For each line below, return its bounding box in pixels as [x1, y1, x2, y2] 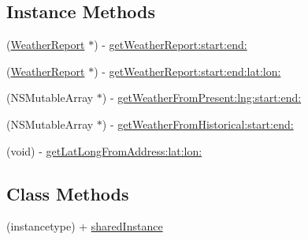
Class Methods [6, 181, 129, 205]
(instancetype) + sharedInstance [6, 218, 163, 234]
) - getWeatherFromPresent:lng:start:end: [102, 89, 302, 106]
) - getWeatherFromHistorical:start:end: [102, 115, 294, 132]
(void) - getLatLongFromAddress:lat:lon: [6, 142, 202, 159]
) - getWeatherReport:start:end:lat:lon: [94, 62, 281, 79]
